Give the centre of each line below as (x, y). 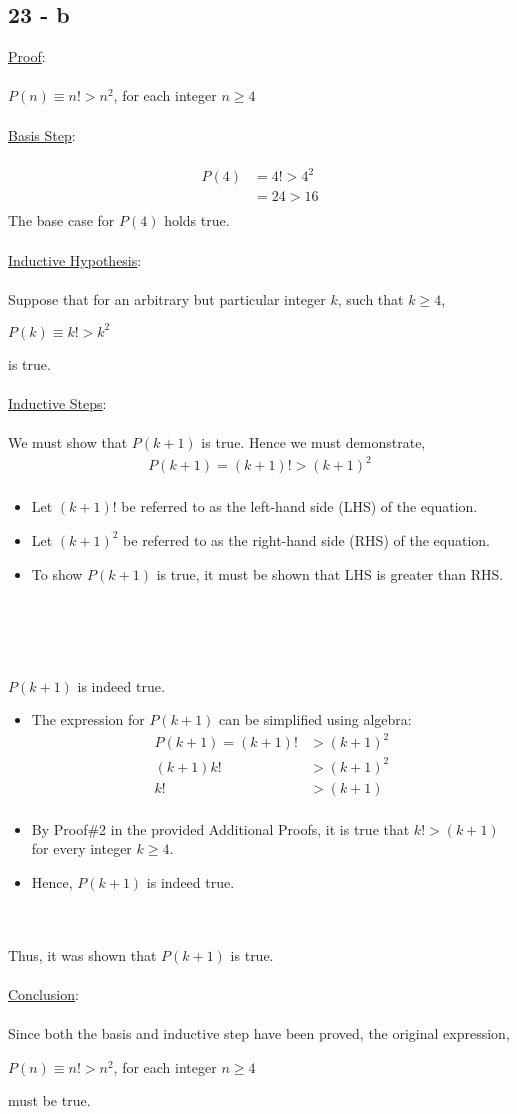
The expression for (88, 719)
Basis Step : (42, 134)
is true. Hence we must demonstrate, (313, 442)
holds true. (197, 220)
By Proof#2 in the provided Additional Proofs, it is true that (220, 828)
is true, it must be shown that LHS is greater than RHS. (330, 573)
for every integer (81, 848)
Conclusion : (43, 993)
